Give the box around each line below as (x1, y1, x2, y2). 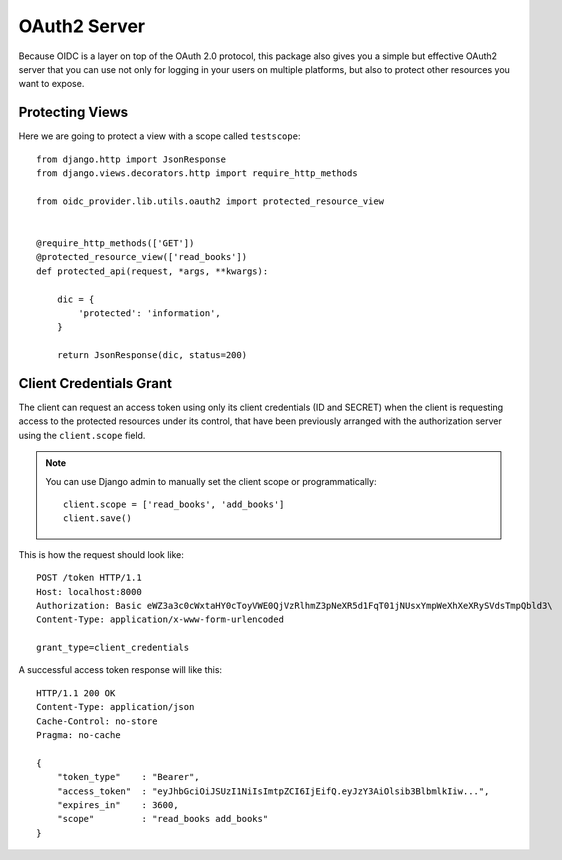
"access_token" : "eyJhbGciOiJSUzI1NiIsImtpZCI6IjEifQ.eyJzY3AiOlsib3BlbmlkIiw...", (56, 785, 490, 797)
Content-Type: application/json (36, 701, 195, 713)
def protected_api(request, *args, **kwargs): (36, 265, 269, 277)
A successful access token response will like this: (18, 664, 223, 676)
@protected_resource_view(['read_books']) (36, 251, 248, 263)
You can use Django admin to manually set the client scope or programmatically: (45, 475, 377, 487)
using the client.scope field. (18, 429, 146, 441)
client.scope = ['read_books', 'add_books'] (63, 498, 285, 510)
